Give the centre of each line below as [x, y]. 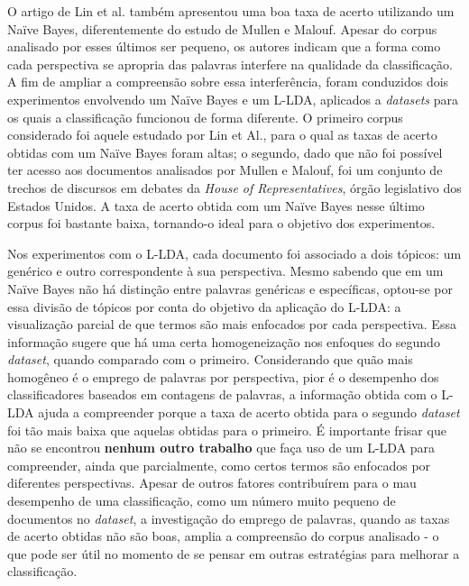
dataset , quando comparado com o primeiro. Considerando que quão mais [210, 359]
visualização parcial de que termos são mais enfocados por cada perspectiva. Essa [232, 324]
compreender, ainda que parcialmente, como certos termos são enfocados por [219, 465]
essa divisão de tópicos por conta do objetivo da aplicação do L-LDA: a [204, 306]
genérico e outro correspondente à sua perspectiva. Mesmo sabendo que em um [225, 271]
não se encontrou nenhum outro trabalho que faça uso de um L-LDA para [221, 448]
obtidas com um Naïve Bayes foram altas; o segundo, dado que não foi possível [225, 152]
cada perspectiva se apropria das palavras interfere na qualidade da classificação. [230, 64]
